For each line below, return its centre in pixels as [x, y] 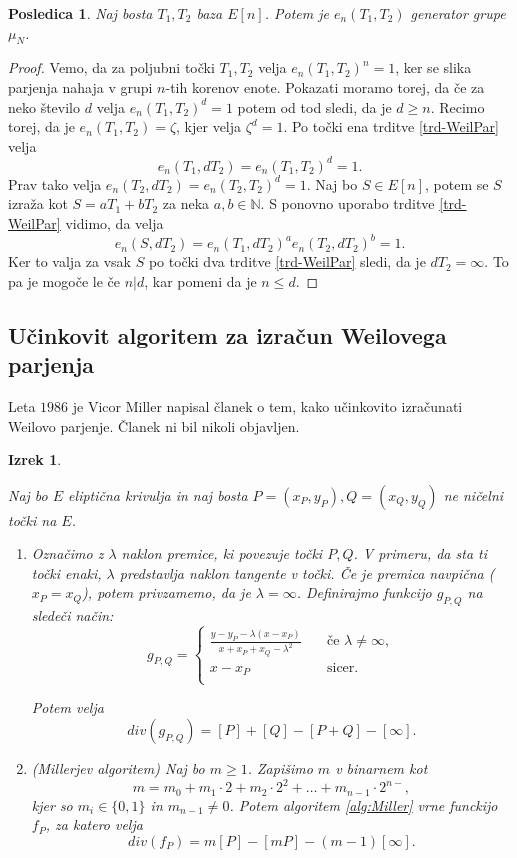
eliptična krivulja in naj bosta [158, 494]
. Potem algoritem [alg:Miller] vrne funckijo [363, 804]
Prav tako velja [55, 183]
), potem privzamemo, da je [166, 592]
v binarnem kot [381, 768]
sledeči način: [72, 615]
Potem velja [67, 707]
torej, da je [41, 126]
